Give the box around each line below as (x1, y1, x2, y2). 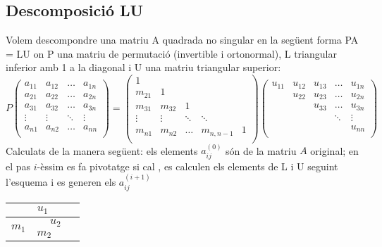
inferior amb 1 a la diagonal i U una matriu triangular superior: (6, 60, 281, 75)
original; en (310, 143, 359, 158)
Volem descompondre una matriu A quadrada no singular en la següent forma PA (6, 32, 359, 47)
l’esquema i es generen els (6, 175, 116, 189)
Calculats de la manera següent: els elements (6, 143, 198, 158)
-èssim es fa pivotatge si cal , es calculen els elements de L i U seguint (37, 158, 338, 173)
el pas (6, 158, 31, 173)
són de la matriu (226, 143, 297, 158)
